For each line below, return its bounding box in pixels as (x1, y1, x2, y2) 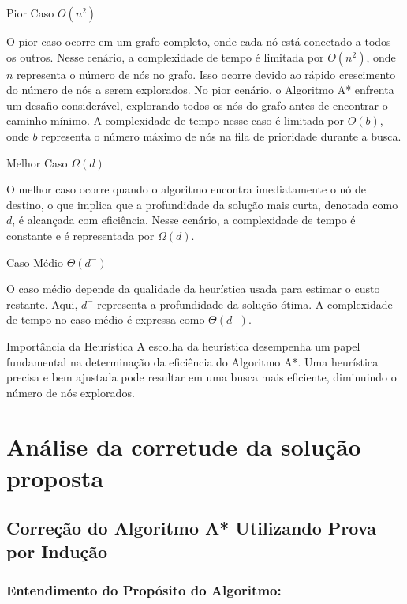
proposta (6, 461, 104, 493)
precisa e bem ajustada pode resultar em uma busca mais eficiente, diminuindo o (6, 369, 397, 385)
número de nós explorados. (6, 384, 135, 400)
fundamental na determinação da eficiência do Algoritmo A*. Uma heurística (6, 353, 379, 370)
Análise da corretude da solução (6, 430, 361, 463)
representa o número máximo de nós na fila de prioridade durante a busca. (41, 127, 401, 144)
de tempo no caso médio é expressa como (6, 311, 205, 328)
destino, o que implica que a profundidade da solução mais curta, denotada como (6, 196, 398, 212)
